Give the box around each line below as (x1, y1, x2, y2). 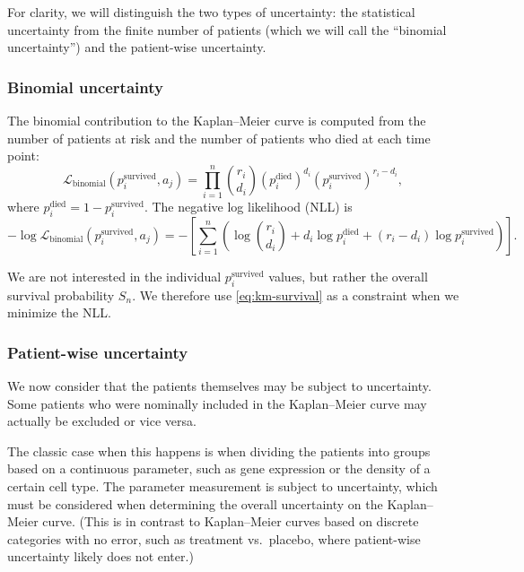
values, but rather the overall (268, 266, 428, 285)
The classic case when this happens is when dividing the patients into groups (7, 441, 431, 460)
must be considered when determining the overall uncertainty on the (7, 494, 383, 513)
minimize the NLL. (7, 303, 111, 322)
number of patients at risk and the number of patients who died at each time (7, 128, 431, 147)
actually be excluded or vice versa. (7, 412, 196, 430)
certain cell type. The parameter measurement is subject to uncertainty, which (7, 477, 438, 496)
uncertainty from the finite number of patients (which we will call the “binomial (7, 20, 447, 39)
